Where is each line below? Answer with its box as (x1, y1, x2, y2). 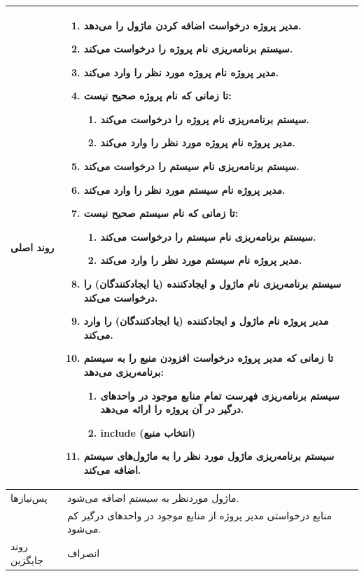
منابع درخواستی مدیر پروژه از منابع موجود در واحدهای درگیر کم (67, 507, 332, 522)
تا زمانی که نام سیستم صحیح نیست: (83, 206, 239, 220)
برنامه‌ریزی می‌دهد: (83, 365, 164, 379)
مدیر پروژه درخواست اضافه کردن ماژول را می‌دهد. (83, 17, 302, 32)
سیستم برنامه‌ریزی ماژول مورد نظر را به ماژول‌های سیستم (83, 449, 335, 463)
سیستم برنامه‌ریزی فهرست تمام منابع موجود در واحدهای (100, 388, 339, 402)
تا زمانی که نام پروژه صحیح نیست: (83, 88, 232, 103)
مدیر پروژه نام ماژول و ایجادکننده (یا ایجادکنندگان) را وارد (83, 314, 329, 328)
